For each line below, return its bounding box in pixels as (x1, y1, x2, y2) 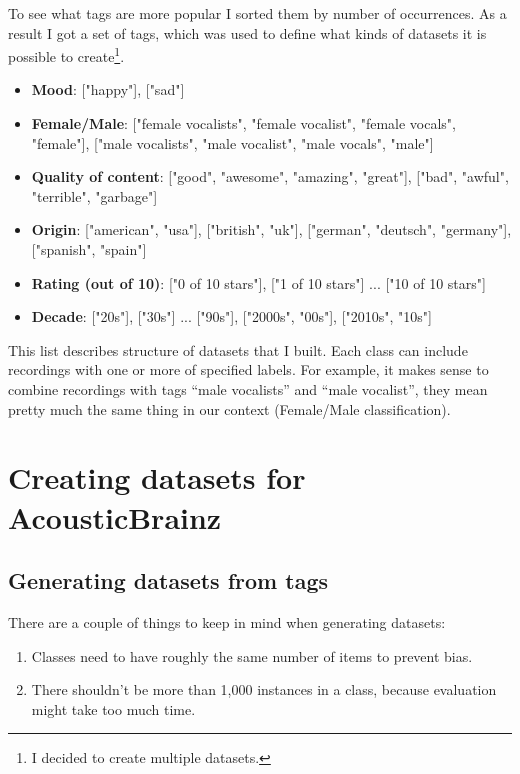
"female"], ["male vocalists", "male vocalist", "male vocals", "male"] (31, 132, 434, 153)
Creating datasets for (8, 457, 306, 498)
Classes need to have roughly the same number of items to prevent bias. (31, 645, 473, 666)
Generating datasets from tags (8, 565, 328, 596)
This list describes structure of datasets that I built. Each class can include (8, 339, 468, 360)
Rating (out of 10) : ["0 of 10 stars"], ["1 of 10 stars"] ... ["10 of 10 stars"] (31, 272, 486, 293)
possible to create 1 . (8, 43, 125, 66)
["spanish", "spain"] (31, 239, 147, 259)
